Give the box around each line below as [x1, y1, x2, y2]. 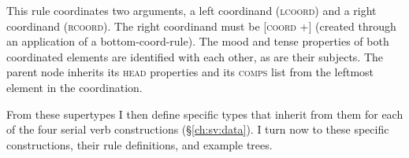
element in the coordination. [6, 79, 143, 95]
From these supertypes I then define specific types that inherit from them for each [6, 105, 403, 122]
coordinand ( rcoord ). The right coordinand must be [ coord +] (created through [6, 17, 396, 34]
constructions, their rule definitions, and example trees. [6, 136, 273, 152]
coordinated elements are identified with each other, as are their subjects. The [6, 48, 384, 64]
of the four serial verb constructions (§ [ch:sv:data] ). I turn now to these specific [6, 121, 389, 138]
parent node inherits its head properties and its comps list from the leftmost [6, 64, 374, 80]
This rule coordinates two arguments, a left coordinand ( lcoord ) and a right [6, 2, 377, 18]
